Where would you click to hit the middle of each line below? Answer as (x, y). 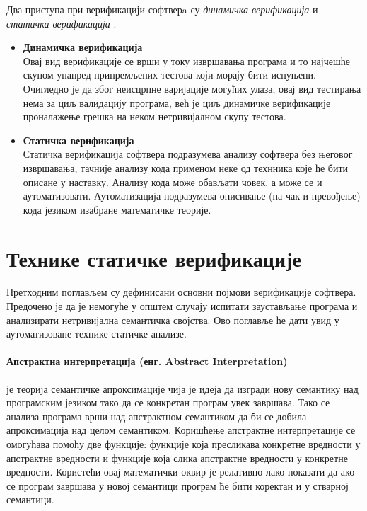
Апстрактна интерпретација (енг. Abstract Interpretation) (147, 361)
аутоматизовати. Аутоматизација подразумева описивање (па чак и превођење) (192, 196)
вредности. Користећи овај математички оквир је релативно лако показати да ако (181, 472)
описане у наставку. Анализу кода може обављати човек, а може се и (173, 182)
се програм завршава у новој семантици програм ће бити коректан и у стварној (177, 485)
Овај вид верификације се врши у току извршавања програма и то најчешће (186, 61)
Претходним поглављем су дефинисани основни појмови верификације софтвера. (181, 292)
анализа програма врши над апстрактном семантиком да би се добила (157, 416)
